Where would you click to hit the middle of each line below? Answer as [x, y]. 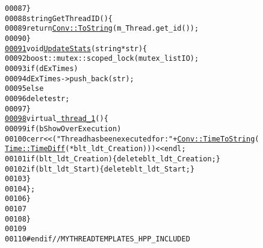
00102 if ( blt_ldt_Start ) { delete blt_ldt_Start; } [100, 169]
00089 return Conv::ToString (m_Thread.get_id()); [102, 29]
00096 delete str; [37, 98]
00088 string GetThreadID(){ [59, 18]
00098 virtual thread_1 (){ [57, 119]
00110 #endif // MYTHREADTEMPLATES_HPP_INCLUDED [97, 239]
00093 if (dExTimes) [42, 68]
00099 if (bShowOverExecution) [63, 129]
